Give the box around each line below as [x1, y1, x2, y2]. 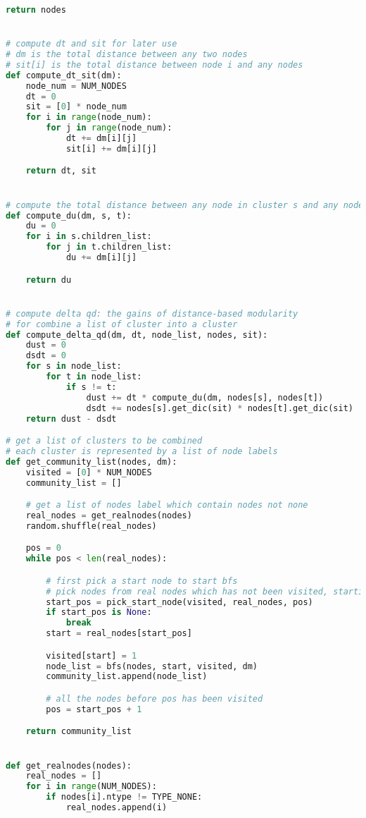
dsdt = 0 [25, 350, 66, 361]
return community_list [25, 726, 132, 737]
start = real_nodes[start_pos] [46, 628, 192, 639]
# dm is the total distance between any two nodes [6, 49, 248, 60]
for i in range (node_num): [25, 112, 152, 123]
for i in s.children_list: [25, 231, 152, 242]
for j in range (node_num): [46, 123, 172, 133]
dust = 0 [25, 340, 66, 350]
